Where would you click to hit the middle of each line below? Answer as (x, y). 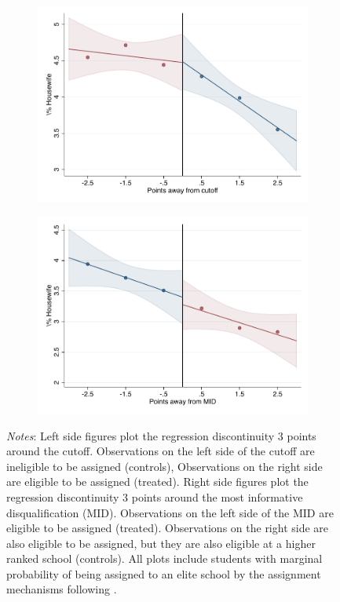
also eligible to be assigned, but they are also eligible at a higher (161, 543)
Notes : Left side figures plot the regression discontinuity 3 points (161, 435)
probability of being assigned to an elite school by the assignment (164, 573)
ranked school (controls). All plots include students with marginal (165, 558)
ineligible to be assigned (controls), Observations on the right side (165, 466)
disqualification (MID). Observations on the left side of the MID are (170, 512)
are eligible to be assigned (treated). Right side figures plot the (157, 482)
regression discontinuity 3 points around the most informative (155, 496)
